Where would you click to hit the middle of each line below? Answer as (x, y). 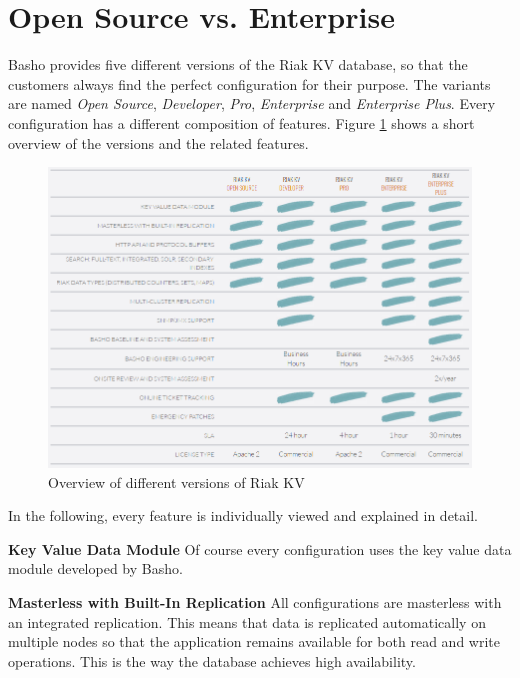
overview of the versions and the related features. (158, 142)
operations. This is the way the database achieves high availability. (212, 660)
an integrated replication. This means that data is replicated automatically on (247, 621)
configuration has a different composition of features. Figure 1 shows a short (241, 122)
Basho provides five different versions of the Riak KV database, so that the (238, 64)
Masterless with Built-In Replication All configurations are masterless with (255, 601)
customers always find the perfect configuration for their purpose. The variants (249, 83)
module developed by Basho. (95, 568)
